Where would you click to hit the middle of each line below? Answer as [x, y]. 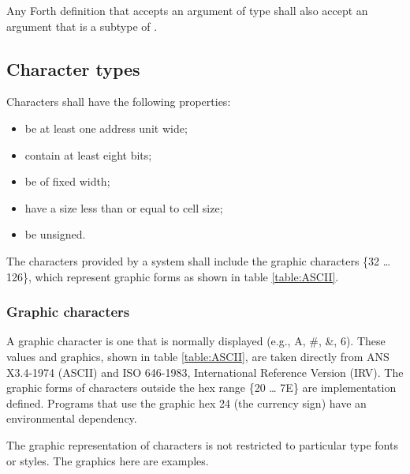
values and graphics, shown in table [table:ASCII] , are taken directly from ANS [198, 356]
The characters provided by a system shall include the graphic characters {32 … [199, 260]
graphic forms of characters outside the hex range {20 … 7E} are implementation [201, 387]
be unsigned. [55, 234]
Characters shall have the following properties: [119, 102]
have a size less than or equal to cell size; [124, 207]
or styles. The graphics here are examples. [108, 460]
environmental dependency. [72, 418]
